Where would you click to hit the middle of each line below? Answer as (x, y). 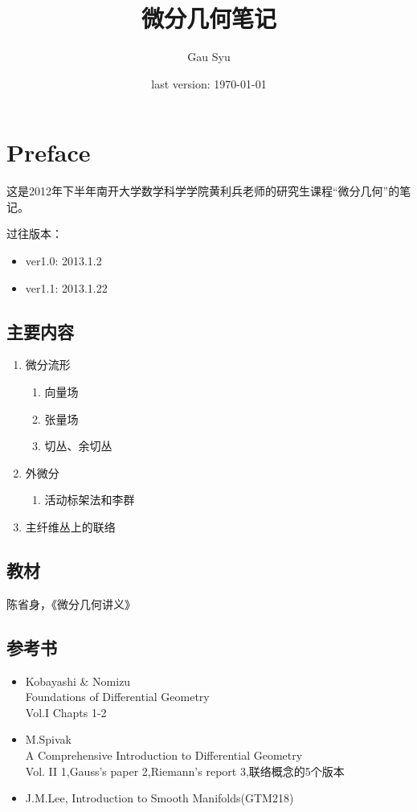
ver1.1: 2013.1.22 (66, 287)
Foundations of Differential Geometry (117, 697)
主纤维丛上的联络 (70, 526)
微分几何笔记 (208, 18)
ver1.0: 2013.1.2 (63, 261)
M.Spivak (48, 739)
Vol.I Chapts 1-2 (66, 712)
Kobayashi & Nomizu (78, 681)
